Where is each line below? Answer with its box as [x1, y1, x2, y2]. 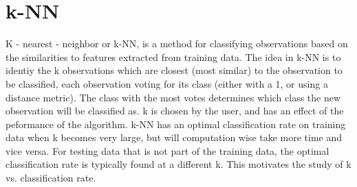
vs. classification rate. [6, 171, 96, 185]
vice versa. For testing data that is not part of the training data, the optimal [6, 143, 329, 158]
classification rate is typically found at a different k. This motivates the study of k [6, 157, 351, 171]
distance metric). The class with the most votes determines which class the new [6, 90, 341, 104]
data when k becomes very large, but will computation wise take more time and [6, 130, 343, 145]
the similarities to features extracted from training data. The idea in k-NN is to [6, 49, 341, 64]
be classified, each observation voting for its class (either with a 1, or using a [6, 76, 328, 90]
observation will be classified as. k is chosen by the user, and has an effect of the [6, 103, 344, 118]
